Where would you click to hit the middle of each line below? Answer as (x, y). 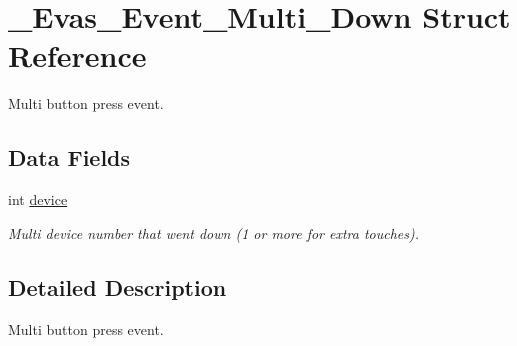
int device (38, 199)
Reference (77, 55)
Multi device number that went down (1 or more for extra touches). (214, 232)
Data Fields (69, 157)
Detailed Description (117, 286)
